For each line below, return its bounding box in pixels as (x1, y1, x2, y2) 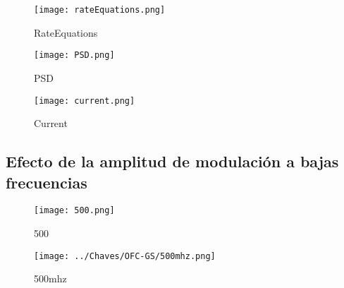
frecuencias (6, 171, 87, 193)
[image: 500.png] (34, 205, 115, 216)
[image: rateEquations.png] (34, 5, 166, 15)
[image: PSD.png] (34, 50, 115, 61)
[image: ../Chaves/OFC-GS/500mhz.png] (34, 251, 216, 261)
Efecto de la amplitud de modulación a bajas (6, 150, 339, 172)
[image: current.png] (34, 95, 135, 106)
